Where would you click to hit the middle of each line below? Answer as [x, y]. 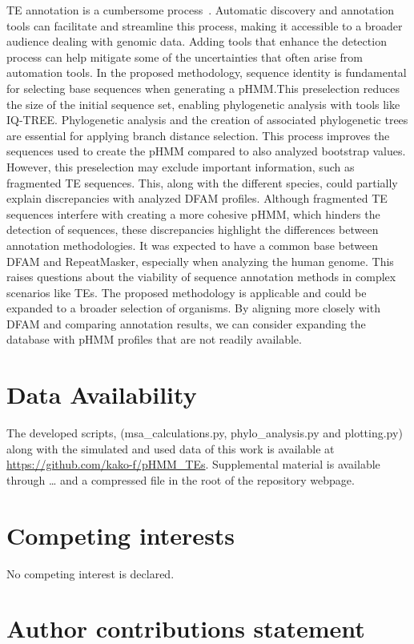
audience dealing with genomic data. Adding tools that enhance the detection [197, 41]
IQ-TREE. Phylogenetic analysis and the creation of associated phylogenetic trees [207, 120]
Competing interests [121, 535]
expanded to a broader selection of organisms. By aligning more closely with [193, 308]
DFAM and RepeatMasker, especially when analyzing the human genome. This [200, 261]
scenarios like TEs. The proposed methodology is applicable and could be [187, 292]
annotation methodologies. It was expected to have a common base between [193, 245]
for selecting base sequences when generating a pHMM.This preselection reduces [203, 88]
